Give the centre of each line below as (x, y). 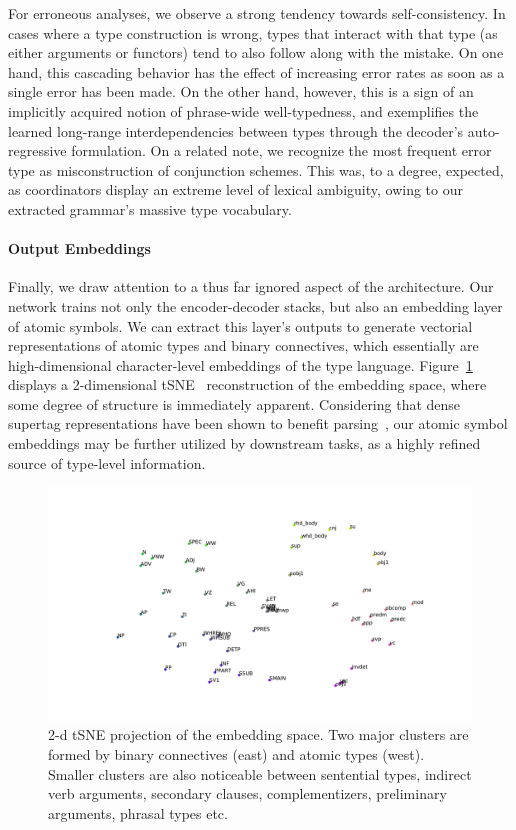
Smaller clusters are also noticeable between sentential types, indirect (260, 773)
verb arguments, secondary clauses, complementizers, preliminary (247, 793)
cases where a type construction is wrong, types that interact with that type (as (253, 32)
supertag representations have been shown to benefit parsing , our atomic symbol (258, 423)
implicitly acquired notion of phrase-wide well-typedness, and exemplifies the (243, 110)
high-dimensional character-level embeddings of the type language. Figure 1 (240, 364)
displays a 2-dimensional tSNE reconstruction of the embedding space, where (247, 384)
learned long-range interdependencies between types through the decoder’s (236, 130)
